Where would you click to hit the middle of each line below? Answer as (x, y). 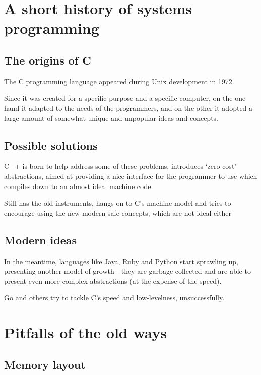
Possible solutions (51, 145)
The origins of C (48, 60)
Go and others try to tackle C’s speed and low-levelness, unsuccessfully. (114, 298)
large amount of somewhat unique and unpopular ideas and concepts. (111, 118)
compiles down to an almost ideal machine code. (79, 186)
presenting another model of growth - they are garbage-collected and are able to (127, 271)
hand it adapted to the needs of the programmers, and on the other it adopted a (128, 108)
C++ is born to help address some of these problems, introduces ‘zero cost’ (120, 166)
